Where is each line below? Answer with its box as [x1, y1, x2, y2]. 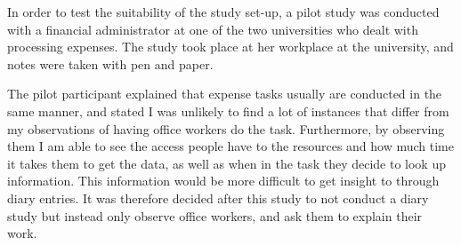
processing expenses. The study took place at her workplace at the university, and [7, 37, 454, 56]
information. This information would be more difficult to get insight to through [7, 171, 440, 190]
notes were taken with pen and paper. [7, 54, 214, 73]
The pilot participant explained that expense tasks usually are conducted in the [7, 84, 442, 103]
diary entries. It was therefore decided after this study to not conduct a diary [7, 188, 429, 207]
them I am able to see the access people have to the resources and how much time [7, 137, 454, 155]
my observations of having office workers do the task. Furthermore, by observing [7, 119, 445, 138]
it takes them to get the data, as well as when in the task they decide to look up [7, 154, 446, 172]
